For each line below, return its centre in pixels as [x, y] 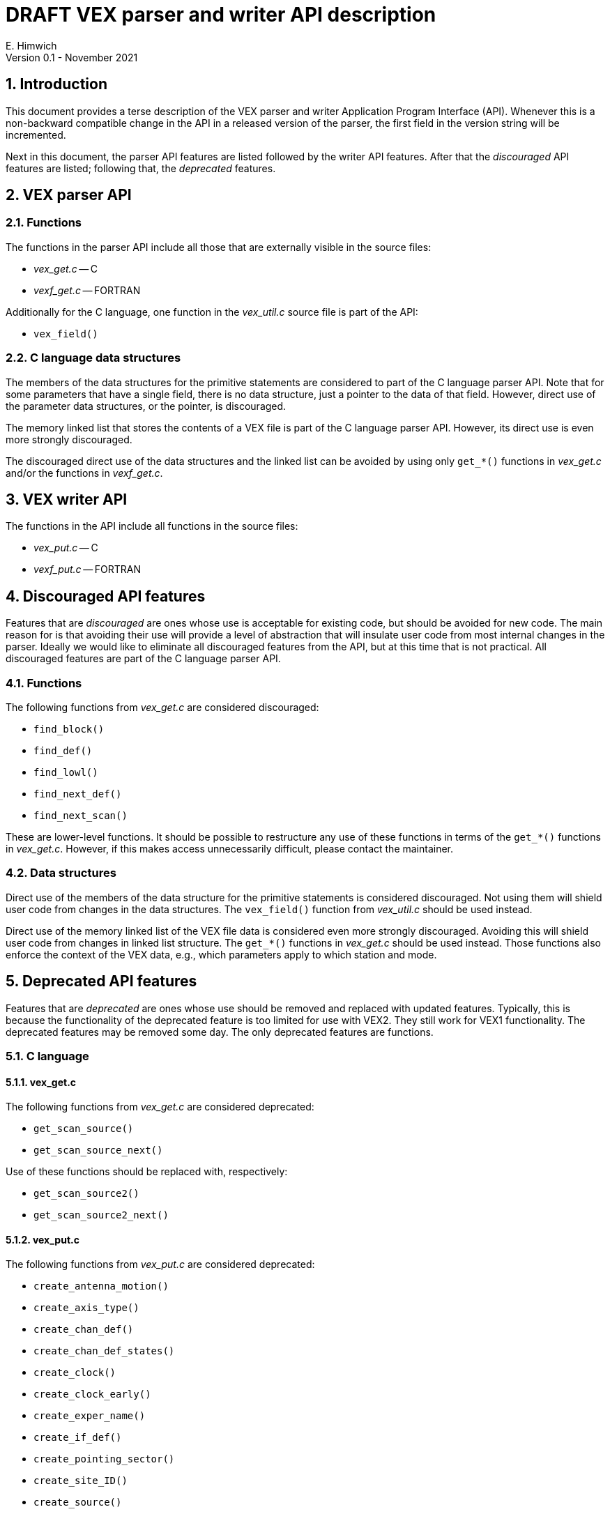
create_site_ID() [81, 1481]
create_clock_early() [92, 1394]
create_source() [78, 1502]
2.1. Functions [44, 223]
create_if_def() [78, 1438]
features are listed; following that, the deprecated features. [141, 168]
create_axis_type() [86, 1308]
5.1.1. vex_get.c [41, 1082]
